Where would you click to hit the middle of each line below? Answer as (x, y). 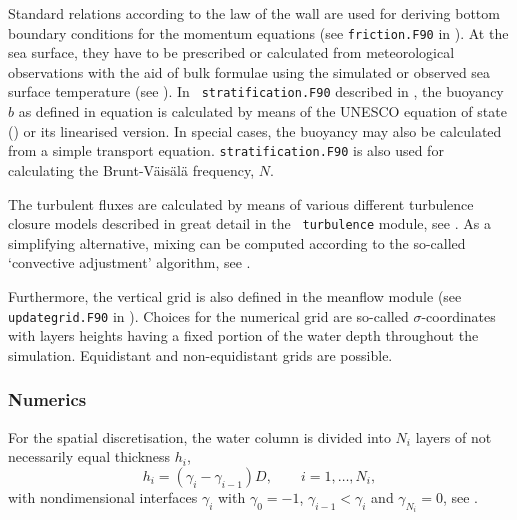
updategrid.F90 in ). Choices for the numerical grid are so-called (208, 315)
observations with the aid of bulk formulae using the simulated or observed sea (249, 71)
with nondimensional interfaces (103, 496)
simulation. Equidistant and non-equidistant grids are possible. (200, 354)
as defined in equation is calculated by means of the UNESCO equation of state (262, 111)
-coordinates (458, 315)
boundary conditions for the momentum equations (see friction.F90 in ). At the (258, 32)
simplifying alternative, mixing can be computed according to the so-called (237, 242)
